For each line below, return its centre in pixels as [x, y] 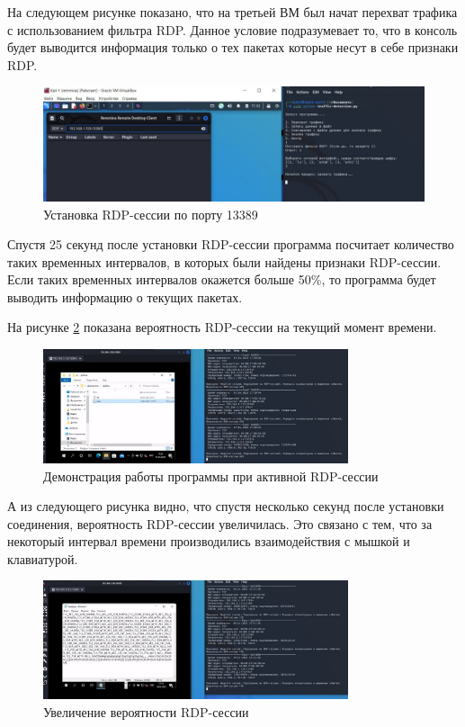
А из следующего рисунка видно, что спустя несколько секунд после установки [226, 506]
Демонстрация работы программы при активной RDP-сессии [211, 476]
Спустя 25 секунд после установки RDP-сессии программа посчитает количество [231, 244]
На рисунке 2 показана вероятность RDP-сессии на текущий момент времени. [222, 327]
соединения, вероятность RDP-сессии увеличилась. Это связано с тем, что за [220, 523]
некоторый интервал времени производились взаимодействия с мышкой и [209, 541]
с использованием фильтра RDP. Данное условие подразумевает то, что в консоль [232, 29]
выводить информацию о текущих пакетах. [125, 296]
